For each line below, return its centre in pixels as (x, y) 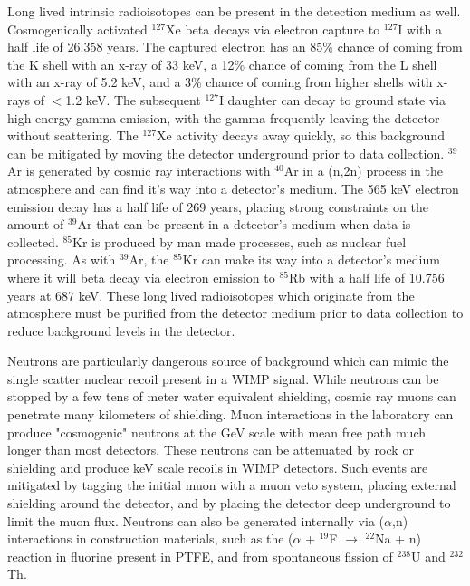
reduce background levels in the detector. (121, 330)
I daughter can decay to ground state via (332, 99)
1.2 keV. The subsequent (133, 99)
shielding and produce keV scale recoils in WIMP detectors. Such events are (218, 467)
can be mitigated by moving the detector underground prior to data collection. (226, 153)
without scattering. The (73, 135)
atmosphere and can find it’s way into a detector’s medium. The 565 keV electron (233, 188)
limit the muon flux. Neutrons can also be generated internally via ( (196, 520)
